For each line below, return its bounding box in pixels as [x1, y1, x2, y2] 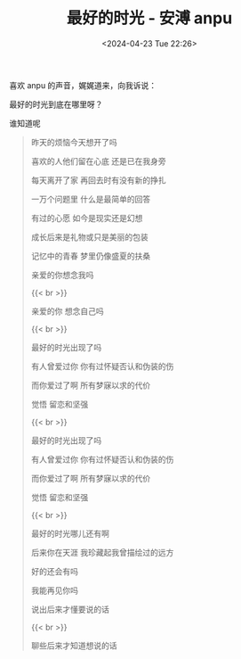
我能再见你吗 [30, 585, 78, 596]
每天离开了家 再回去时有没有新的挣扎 [30, 175, 166, 185]
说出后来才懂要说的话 [30, 604, 109, 614]
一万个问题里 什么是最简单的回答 [30, 194, 151, 204]
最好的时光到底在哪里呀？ [9, 99, 103, 110]
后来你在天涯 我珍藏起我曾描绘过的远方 [30, 547, 174, 557]
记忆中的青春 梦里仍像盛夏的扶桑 [30, 251, 151, 261]
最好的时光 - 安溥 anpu [66, 8, 233, 29]
